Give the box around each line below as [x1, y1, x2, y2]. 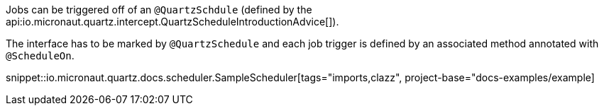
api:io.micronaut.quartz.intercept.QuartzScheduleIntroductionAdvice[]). [6, 16, 339, 28]
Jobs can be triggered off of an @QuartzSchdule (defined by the [6, 4, 312, 16]
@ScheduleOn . [6, 49, 75, 62]
